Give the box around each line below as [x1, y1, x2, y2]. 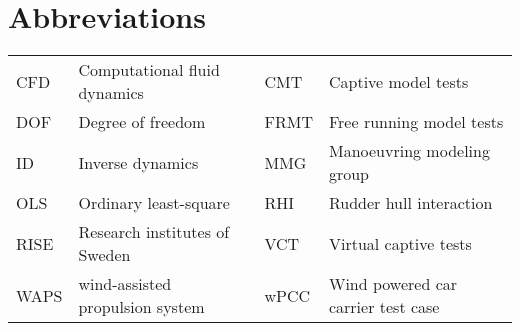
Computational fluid [78, 58, 220, 82]
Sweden [78, 243, 131, 267]
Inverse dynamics [78, 150, 199, 174]
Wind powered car [328, 272, 458, 296]
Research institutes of [78, 220, 230, 244]
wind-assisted [78, 272, 172, 296]
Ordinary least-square [78, 191, 230, 215]
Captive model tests [328, 69, 469, 93]
